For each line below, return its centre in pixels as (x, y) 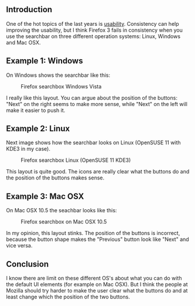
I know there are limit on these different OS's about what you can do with (94, 278)
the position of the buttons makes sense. (55, 178)
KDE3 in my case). (28, 149)
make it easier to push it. (36, 110)
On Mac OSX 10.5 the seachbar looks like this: (61, 210)
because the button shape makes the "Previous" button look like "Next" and (97, 239)
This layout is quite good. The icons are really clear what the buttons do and (98, 172)
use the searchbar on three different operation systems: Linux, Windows (93, 36)
